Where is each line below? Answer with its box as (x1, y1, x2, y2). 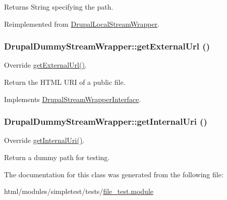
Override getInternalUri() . (4, 135, 85, 145)
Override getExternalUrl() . (4, 60, 87, 70)
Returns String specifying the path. (4, 2, 113, 12)
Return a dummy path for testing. (4, 152, 110, 162)
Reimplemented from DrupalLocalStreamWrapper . (4, 18, 160, 29)
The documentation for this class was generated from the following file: (4, 169, 223, 179)
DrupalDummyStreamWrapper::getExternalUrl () (4, 40, 210, 53)
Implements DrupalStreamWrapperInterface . (4, 93, 141, 104)
